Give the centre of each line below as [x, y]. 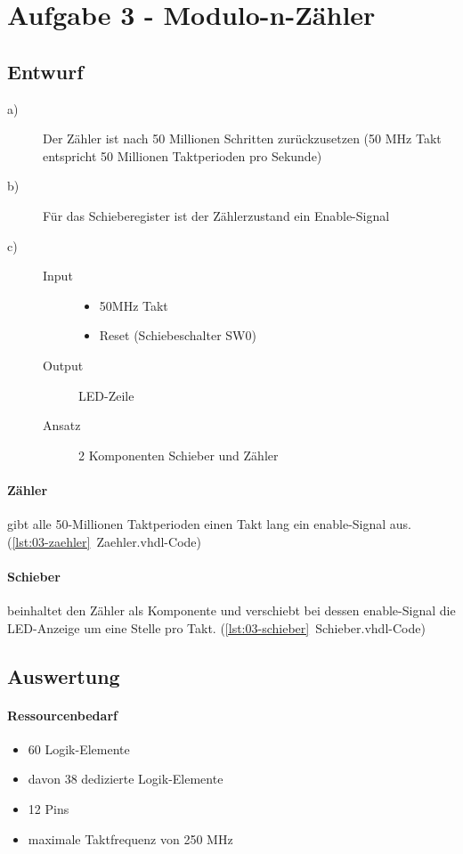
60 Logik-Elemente [79, 748]
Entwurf [45, 71]
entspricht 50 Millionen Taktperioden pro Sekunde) [183, 155]
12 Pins [49, 809]
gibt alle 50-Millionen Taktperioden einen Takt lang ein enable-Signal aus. [210, 524]
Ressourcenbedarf [62, 715]
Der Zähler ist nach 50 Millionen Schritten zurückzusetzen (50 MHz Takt [242, 138]
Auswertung [64, 675]
